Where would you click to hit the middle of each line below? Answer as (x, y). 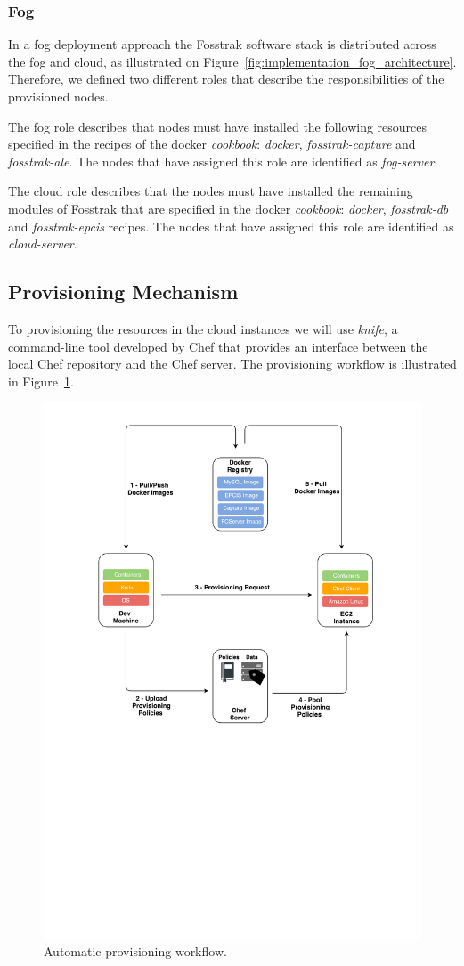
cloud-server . (43, 244)
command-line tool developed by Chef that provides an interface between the (218, 346)
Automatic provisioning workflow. (135, 951)
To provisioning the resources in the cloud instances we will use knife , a (203, 328)
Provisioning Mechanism (123, 292)
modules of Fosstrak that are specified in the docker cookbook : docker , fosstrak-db (228, 208)
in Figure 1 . (41, 381)
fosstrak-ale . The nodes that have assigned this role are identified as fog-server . (223, 161)
